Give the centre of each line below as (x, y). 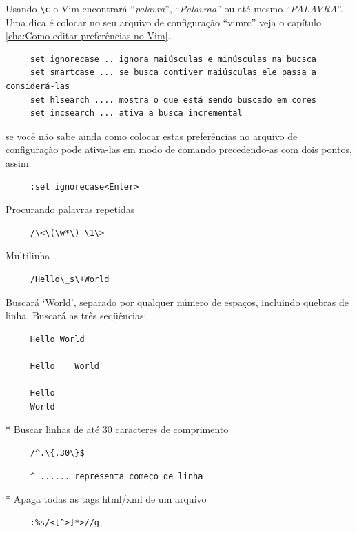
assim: (19, 163)
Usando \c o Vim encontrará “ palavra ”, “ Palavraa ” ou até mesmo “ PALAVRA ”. (174, 8)
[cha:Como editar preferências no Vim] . (88, 36)
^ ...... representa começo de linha (116, 476)
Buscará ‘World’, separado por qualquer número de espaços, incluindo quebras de (177, 302)
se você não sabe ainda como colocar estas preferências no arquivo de (152, 135)
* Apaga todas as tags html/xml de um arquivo (106, 499)
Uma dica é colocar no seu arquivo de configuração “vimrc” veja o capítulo (163, 22)
